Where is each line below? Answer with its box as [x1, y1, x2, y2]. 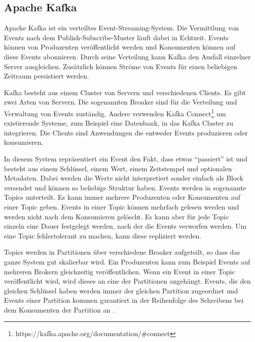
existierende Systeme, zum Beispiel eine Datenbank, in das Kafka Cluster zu [4, 118, 233, 128]
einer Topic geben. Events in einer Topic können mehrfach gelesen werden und [4, 201, 239, 211]
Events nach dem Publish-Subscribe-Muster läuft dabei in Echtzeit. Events [4, 32, 229, 42]
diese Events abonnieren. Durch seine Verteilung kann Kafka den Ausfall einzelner [4, 51, 251, 61]
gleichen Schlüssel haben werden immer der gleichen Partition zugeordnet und [4, 285, 238, 295]
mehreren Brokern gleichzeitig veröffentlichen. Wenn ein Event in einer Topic [4, 266, 235, 276]
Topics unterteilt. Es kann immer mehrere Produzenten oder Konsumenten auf [4, 192, 240, 202]
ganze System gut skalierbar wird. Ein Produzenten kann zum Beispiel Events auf [4, 256, 251, 266]
